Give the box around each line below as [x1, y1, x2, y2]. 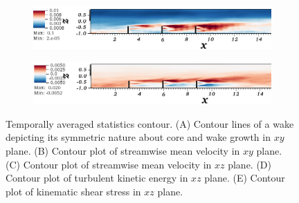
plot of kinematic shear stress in [6, 184, 141, 198]
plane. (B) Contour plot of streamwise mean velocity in [6, 143, 240, 157]
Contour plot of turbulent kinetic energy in [6, 171, 188, 185]
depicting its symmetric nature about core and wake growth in [6, 130, 271, 144]
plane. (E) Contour [204, 171, 285, 185]
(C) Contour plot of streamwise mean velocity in [6, 157, 212, 171]
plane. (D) [228, 157, 271, 171]
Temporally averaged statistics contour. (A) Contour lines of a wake [6, 116, 294, 130]
